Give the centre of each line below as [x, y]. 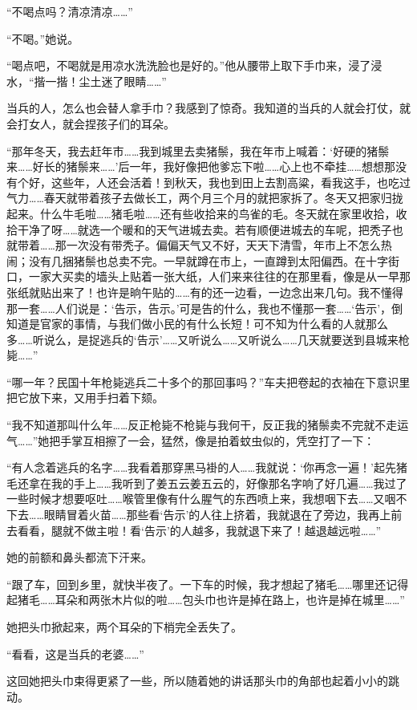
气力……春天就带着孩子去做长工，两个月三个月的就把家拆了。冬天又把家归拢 [205, 198]
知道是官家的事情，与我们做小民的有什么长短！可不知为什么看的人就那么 [197, 324]
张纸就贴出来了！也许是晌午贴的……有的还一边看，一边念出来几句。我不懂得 [205, 292]
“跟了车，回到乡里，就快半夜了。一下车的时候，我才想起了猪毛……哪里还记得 [208, 584]
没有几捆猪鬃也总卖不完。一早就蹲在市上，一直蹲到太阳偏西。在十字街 [214, 260]
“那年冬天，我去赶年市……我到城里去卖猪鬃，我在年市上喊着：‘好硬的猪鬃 [198, 150]
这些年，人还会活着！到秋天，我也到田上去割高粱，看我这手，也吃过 [231, 182]
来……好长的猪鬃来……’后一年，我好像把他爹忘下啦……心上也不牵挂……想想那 [201, 166]
